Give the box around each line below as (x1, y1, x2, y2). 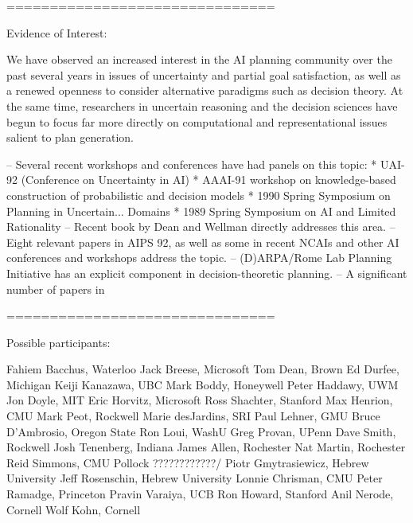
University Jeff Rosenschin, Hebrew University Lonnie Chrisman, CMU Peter (6, 470, 383, 486)
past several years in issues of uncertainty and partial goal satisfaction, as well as (6, 66, 401, 83)
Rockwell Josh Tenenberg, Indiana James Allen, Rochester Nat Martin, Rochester (6, 439, 406, 455)
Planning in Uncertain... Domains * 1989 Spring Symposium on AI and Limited (6, 202, 396, 219)
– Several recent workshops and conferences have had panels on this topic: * (6, 155, 377, 172)
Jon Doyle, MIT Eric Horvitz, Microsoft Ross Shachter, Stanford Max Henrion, (6, 392, 393, 408)
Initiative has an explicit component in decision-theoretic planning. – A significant (6, 264, 407, 281)
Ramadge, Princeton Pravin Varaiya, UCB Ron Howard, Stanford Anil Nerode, (6, 486, 394, 502)
